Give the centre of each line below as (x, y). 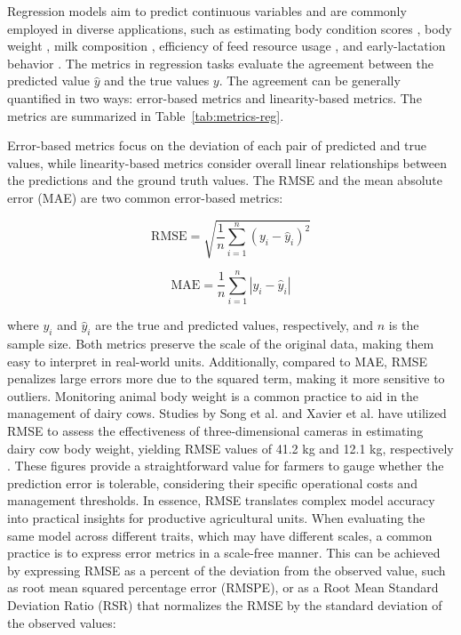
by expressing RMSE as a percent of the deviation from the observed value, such (227, 570)
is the (404, 325)
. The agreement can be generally (310, 80)
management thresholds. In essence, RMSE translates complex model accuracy (221, 500)
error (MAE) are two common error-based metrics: (145, 197)
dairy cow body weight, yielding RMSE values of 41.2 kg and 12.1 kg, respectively (230, 448)
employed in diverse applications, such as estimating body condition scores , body (230, 28)
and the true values (157, 80)
